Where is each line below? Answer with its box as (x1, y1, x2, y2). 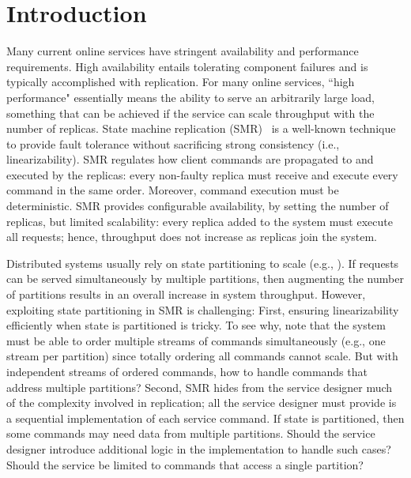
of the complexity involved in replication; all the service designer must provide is (6, 394, 397, 411)
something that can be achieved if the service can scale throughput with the (6, 104, 375, 121)
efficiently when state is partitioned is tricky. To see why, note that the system (6, 317, 386, 333)
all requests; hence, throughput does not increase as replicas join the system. (6, 228, 377, 245)
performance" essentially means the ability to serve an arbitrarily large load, (6, 88, 375, 105)
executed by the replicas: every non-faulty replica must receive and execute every (6, 166, 398, 183)
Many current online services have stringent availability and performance (6, 43, 359, 59)
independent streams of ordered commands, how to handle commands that (6, 363, 368, 379)
